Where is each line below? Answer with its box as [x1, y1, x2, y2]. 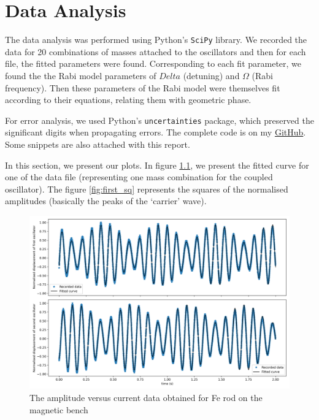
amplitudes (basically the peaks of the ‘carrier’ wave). [5, 194, 207, 207]
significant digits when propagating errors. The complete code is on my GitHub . [5, 126, 306, 139]
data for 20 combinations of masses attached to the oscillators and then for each [5, 45, 306, 58]
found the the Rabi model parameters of [5, 69, 156, 82]
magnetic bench [29, 403, 88, 416]
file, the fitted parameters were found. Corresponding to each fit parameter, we [5, 57, 302, 70]
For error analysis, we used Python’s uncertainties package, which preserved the [5, 113, 314, 126]
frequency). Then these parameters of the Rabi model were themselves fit [5, 81, 280, 94]
